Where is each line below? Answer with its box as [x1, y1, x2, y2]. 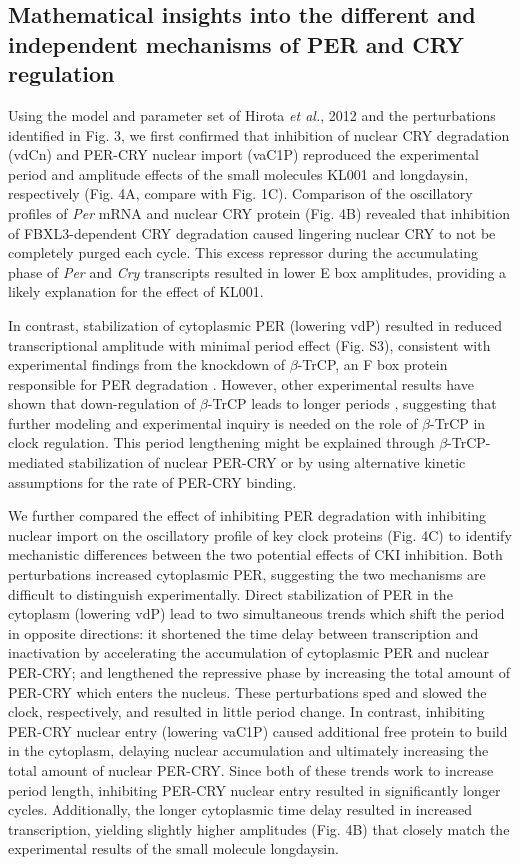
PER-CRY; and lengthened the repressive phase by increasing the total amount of [8, 662, 511, 683]
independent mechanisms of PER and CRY [8, 28, 465, 59]
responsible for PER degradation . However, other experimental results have [8, 373, 474, 394]
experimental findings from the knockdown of [8, 354, 286, 375]
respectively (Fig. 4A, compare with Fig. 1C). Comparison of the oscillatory [8, 183, 473, 204]
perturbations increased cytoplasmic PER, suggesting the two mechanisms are [8, 564, 486, 585]
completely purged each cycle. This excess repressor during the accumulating [8, 242, 478, 263]
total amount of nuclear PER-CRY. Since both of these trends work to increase [8, 759, 494, 780]
